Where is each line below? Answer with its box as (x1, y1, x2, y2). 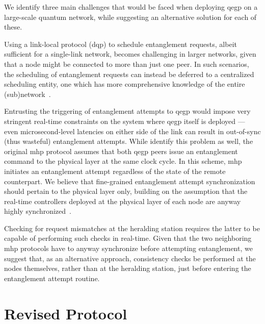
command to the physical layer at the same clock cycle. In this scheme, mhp (4, 156, 242, 166)
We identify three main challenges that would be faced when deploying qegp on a (4, 2, 258, 12)
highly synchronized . (4, 206, 71, 216)
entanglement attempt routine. (4, 272, 100, 283)
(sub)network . (4, 88, 51, 99)
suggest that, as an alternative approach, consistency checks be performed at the (4, 253, 256, 263)
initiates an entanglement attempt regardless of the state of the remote (4, 165, 226, 176)
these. (4, 21, 22, 32)
